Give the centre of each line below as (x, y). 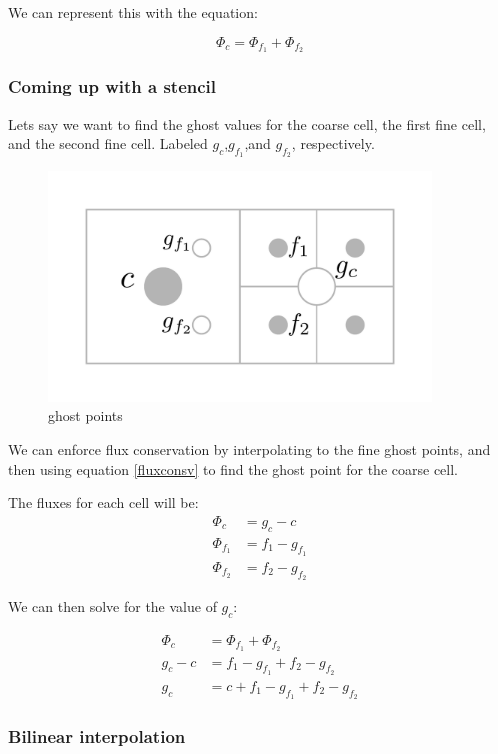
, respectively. (333, 143)
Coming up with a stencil (112, 86)
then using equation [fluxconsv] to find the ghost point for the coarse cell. (233, 468)
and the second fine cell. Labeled (108, 143)
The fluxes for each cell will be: (103, 502)
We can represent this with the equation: (133, 12)
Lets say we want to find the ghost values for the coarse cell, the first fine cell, (247, 123)
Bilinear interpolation (97, 736)
